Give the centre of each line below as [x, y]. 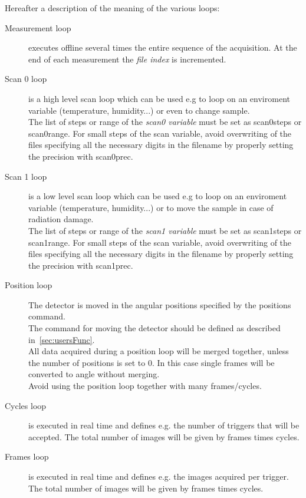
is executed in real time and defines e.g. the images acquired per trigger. [159, 476]
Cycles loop [26, 405]
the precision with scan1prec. [81, 265]
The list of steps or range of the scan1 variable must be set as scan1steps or [165, 230]
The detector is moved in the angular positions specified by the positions [160, 304]
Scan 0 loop [26, 79]
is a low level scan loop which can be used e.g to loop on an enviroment [158, 196]
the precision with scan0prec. [81, 156]
